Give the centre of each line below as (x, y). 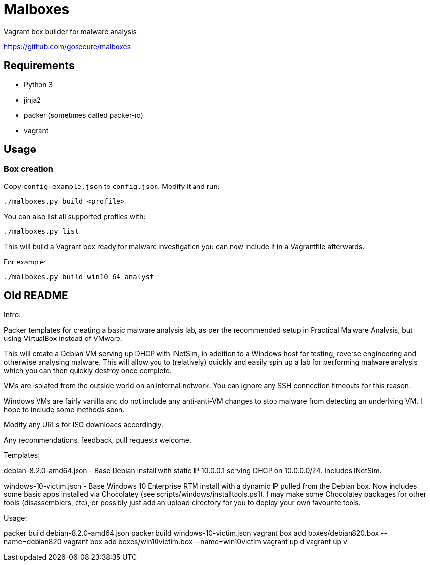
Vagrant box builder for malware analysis (70, 31)
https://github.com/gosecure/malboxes (68, 46)
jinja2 (32, 100)
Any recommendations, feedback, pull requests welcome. (98, 440)
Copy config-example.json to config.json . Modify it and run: (112, 186)
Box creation (29, 169)
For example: (25, 262)
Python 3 (39, 84)
